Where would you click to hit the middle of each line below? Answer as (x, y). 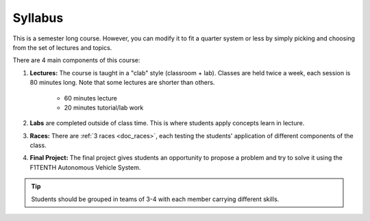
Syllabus (38, 18)
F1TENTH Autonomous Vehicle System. (85, 167)
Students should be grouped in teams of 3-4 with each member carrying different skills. (155, 199)
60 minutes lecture (91, 98)
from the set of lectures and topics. (62, 47)
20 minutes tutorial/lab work (104, 107)
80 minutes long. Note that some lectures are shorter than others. (122, 83)
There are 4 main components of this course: (76, 60)
